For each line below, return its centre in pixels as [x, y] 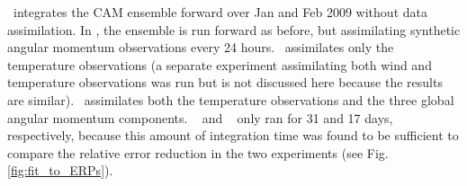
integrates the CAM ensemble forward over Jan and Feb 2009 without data [220, 12]
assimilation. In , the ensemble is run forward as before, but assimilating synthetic [234, 29]
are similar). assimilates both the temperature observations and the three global [231, 99]
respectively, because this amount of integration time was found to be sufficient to [233, 135]
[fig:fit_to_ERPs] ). [60, 170]
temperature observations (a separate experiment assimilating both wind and [220, 64]
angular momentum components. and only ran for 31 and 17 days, [200, 117]
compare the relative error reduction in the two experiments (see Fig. [198, 152]
